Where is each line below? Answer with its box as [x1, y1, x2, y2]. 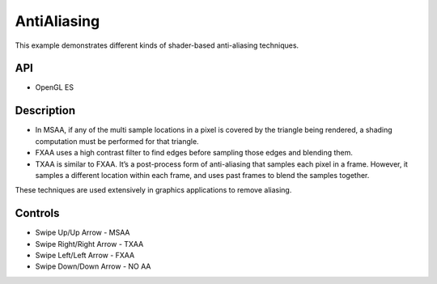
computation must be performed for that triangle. [35, 136, 199, 146]
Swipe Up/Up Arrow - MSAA [35, 227, 130, 238]
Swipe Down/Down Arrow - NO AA [35, 261, 151, 271]
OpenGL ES [35, 83, 74, 92]
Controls [15, 206, 60, 220]
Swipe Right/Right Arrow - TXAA [35, 239, 144, 248]
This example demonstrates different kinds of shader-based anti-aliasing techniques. [15, 40, 299, 50]
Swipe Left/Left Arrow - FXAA [35, 251, 135, 260]
